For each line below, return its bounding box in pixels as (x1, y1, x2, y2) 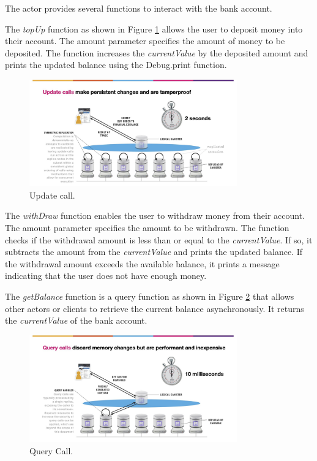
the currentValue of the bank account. (5, 314, 147, 327)
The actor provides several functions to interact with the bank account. (5, 2, 272, 14)
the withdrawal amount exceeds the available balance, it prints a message (5, 257, 280, 270)
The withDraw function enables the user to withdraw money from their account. (5, 209, 305, 222)
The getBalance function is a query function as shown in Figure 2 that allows (5, 289, 294, 302)
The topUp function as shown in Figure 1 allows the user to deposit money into (5, 22, 303, 35)
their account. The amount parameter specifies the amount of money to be (5, 34, 285, 47)
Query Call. (29, 444, 73, 457)
